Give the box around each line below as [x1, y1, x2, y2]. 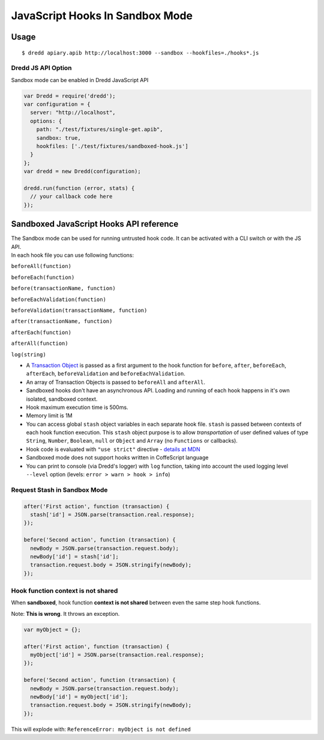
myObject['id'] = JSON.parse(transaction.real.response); [30, 651, 205, 658]
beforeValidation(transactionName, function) [11, 307, 148, 314]
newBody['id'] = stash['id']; [30, 553, 119, 560]
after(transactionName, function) [11, 318, 113, 325]
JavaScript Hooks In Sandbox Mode [11, 9, 193, 22]
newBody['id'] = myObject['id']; [30, 693, 128, 700]
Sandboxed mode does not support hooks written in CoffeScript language [26, 454, 209, 461]
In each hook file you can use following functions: [11, 252, 134, 259]
